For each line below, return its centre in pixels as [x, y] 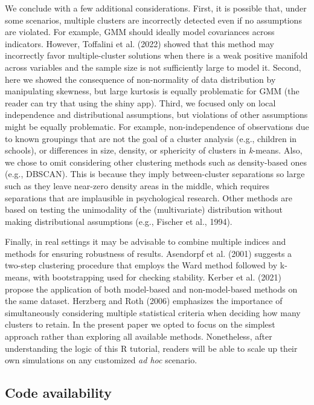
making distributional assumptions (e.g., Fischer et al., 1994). [119, 221]
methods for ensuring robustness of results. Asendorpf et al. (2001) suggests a [149, 253]
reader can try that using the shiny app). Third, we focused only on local [140, 102]
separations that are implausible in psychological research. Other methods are [149, 197]
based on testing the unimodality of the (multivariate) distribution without [144, 209]
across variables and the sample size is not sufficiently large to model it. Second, [153, 67]
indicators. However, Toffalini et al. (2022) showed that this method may [139, 43]
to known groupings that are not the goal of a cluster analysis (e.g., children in [151, 138]
